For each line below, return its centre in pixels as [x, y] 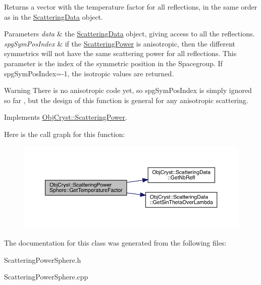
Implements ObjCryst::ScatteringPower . [66, 117]
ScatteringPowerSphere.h [43, 259]
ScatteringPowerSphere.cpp [46, 277]
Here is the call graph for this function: [65, 134]
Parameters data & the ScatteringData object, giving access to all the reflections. [129, 34]
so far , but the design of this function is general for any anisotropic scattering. [126, 100]
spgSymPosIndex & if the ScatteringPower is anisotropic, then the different [120, 43]
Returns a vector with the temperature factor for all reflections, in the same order [131, 7]
